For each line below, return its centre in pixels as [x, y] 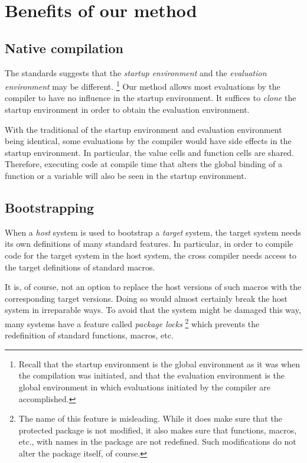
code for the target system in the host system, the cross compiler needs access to [151, 255]
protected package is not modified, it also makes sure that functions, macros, [158, 430]
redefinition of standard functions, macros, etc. [89, 335]
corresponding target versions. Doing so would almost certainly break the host [146, 298]
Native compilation [64, 48]
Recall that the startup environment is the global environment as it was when [159, 363]
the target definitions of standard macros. [80, 267]
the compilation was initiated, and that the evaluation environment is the [151, 375]
